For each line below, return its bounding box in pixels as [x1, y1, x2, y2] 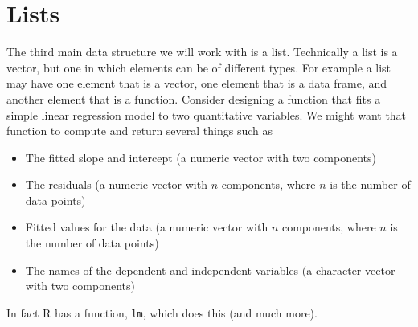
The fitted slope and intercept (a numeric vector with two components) [25, 149, 376, 166]
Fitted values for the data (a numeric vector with [25, 219, 268, 235]
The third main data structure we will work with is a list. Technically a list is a [6, 43, 398, 60]
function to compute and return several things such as [6, 122, 273, 139]
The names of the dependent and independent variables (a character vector [25, 261, 395, 278]
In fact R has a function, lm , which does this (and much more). [6, 304, 318, 321]
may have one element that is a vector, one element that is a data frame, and [6, 75, 387, 92]
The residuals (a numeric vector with [25, 176, 207, 193]
